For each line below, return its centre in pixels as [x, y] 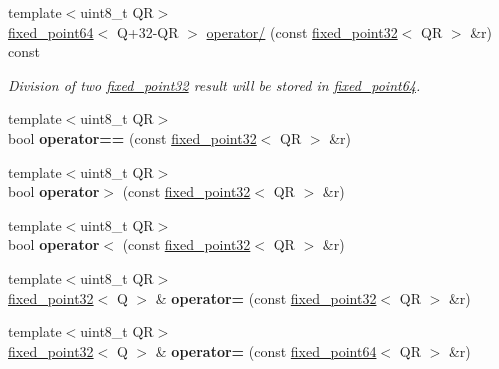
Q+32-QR [147, 31]
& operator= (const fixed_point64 [266, 350]
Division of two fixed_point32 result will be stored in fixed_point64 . [214, 84]
